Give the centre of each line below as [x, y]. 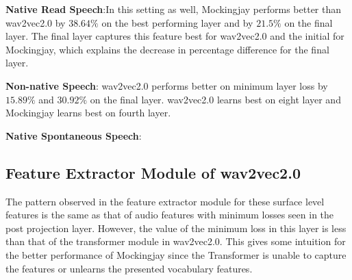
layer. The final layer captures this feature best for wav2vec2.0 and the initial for [175, 36]
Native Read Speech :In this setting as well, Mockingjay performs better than [174, 9]
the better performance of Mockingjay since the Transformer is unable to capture [176, 254]
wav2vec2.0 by [36, 22]
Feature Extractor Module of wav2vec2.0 [153, 172]
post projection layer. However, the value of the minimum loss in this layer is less [176, 228]
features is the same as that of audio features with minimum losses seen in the [170, 215]
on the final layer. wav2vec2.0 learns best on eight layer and [215, 99]
